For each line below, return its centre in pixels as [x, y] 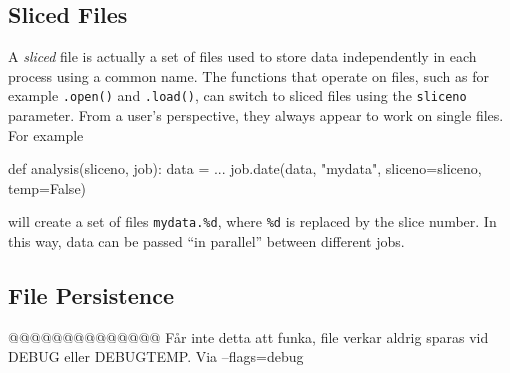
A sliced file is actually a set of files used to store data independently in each [242, 56]
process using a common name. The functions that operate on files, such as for [248, 75]
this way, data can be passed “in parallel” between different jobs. [206, 241]
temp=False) [47, 187]
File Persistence [91, 295]
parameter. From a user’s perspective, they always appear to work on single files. [256, 115]
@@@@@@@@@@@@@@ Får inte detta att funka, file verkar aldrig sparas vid [248, 336]
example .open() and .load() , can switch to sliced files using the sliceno [237, 95]
